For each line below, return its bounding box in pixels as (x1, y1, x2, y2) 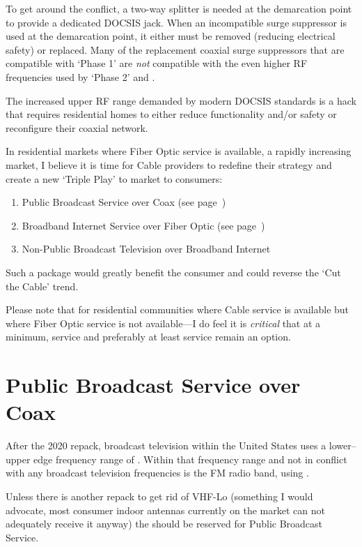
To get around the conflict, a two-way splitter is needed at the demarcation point (6, 1, 352, 15)
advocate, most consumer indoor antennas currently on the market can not (6, 502, 325, 517)
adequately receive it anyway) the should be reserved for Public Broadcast (6, 516, 323, 531)
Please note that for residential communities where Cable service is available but (6, 302, 349, 317)
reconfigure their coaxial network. (6, 120, 148, 135)
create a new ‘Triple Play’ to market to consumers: (6, 171, 223, 186)
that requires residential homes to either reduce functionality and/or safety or (6, 107, 337, 121)
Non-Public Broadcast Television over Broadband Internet (22, 241, 271, 256)
